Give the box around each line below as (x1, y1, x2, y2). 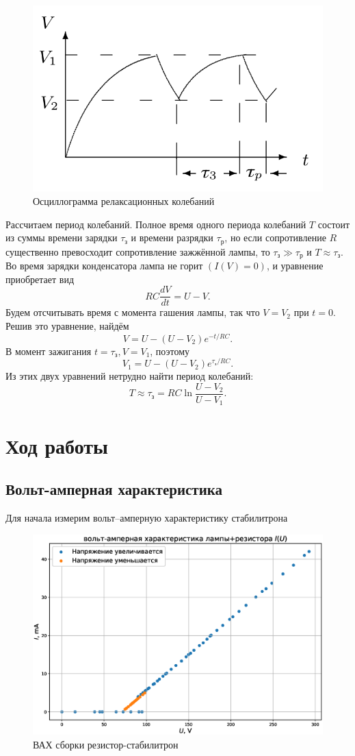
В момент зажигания (5, 343, 92, 358)
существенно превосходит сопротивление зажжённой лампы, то (5, 244, 270, 258)
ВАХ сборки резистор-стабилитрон (33, 737, 179, 751)
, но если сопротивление (224, 230, 326, 245)
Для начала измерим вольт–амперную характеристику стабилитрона (5, 511, 288, 525)
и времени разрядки (131, 230, 213, 245)
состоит (317, 217, 350, 231)
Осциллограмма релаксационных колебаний (33, 194, 215, 208)
